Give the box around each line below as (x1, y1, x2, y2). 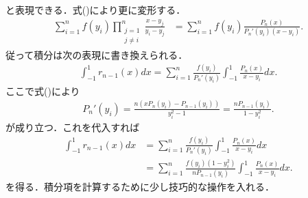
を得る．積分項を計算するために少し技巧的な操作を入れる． (5, 179, 274, 193)
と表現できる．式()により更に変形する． (5, 3, 186, 16)
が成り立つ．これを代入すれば (5, 119, 140, 134)
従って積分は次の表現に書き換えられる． (5, 47, 188, 61)
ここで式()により (5, 83, 80, 98)
